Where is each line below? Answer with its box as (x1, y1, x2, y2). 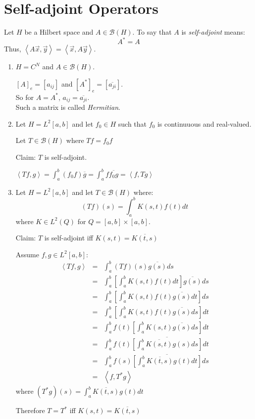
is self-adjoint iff (44, 233, 93, 243)
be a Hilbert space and (24, 27, 94, 37)
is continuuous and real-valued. (157, 118, 252, 129)
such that (118, 118, 147, 129)
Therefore (15, 405, 45, 416)
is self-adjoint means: (181, 27, 245, 37)
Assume (15, 249, 39, 259)
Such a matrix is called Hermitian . (15, 102, 120, 112)
